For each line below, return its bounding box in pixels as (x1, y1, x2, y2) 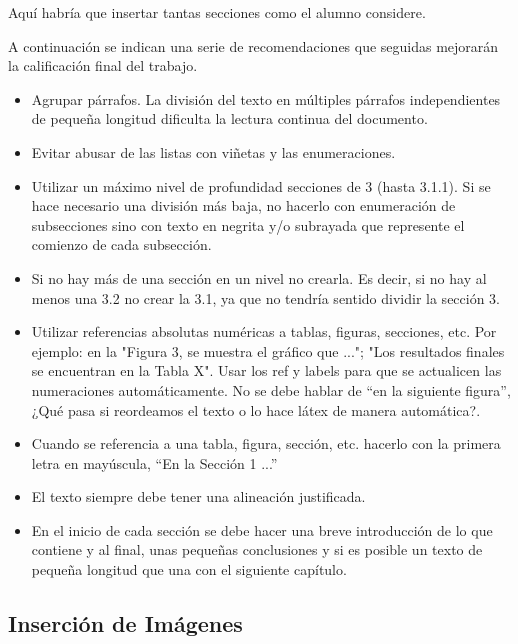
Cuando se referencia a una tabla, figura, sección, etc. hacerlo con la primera (31, 433, 501, 454)
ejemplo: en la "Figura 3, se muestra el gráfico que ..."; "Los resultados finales (31, 340, 505, 361)
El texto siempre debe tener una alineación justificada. (31, 486, 366, 507)
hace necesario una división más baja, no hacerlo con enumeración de (31, 195, 456, 216)
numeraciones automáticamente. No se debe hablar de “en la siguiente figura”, (31, 379, 511, 400)
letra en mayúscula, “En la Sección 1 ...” (31, 452, 278, 473)
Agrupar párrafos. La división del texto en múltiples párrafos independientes (31, 88, 501, 109)
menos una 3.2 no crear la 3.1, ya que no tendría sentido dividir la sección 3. (31, 287, 501, 308)
